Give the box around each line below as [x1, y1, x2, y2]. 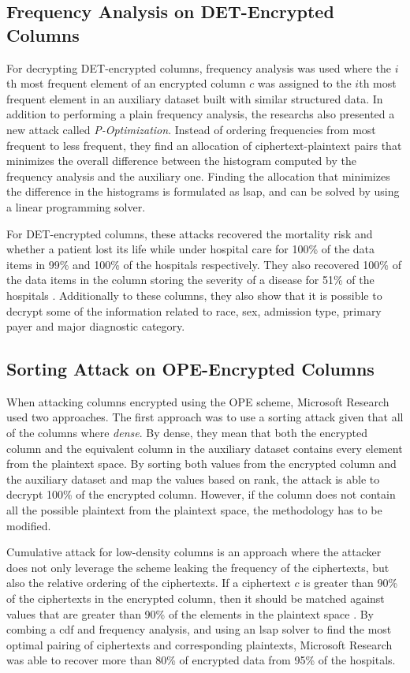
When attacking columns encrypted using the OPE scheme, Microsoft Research [6, 393, 389, 409]
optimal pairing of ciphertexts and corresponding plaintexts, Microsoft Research [6, 636, 393, 652]
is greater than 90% [303, 574, 398, 591]
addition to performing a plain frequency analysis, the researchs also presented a [6, 106, 395, 122]
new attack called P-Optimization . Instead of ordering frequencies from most [6, 121, 376, 137]
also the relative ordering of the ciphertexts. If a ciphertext [6, 574, 291, 591]
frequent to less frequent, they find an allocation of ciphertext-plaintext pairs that [6, 136, 402, 153]
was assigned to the [257, 75, 352, 92]
